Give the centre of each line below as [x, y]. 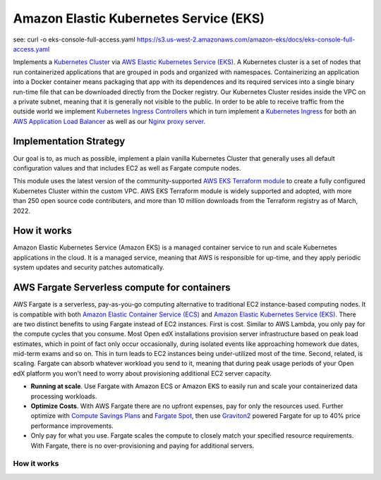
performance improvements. [72, 426]
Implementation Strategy [69, 141]
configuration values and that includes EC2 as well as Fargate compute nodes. [127, 168]
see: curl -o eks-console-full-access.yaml [74, 39]
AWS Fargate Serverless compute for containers [122, 288]
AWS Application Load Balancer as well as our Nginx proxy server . [109, 121]
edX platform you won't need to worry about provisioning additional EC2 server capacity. [142, 373]
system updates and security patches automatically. [89, 267]
